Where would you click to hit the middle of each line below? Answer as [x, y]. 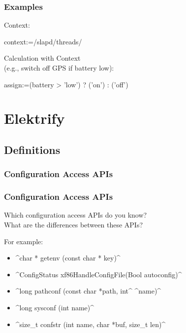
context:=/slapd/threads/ [43, 41]
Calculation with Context [42, 58]
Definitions [32, 149]
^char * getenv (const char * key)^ [68, 258]
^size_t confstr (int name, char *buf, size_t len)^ [91, 324]
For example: [24, 241]
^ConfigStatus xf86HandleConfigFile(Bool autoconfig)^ [99, 274]
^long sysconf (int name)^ [55, 307]
